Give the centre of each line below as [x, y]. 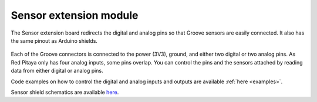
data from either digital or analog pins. [57, 71]
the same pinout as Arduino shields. [54, 40]
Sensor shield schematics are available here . [65, 92]
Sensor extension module [75, 15]
